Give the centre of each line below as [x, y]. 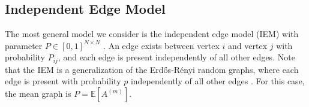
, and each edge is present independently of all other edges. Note [176, 57]
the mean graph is [38, 94]
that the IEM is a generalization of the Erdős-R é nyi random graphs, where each [152, 69]
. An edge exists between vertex [161, 45]
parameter [24, 45]
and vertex [248, 45]
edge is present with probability [63, 81]
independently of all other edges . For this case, [217, 81]
